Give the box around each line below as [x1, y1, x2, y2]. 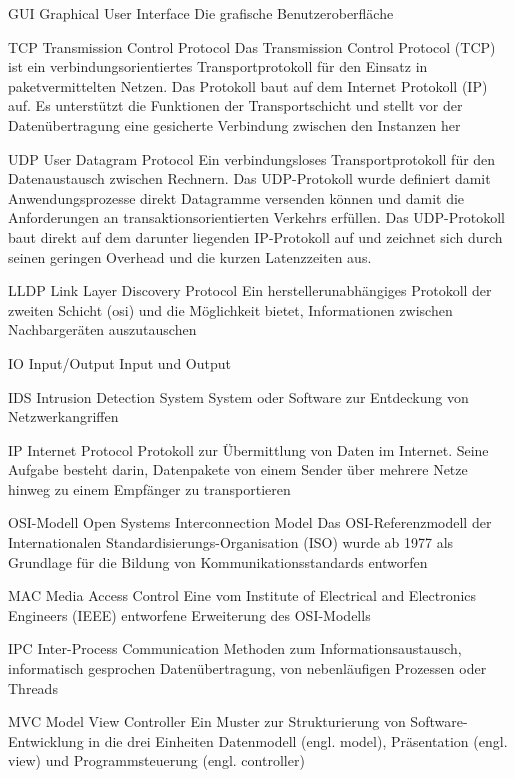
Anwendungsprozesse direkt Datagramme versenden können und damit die [8, 187, 465, 208]
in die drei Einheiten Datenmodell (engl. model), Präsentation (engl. [88, 730, 508, 751]
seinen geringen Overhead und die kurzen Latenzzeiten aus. [8, 246, 372, 267]
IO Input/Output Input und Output [8, 352, 231, 373]
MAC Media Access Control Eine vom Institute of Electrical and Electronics [8, 585, 477, 606]
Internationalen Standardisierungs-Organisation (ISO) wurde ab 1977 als [8, 532, 454, 553]
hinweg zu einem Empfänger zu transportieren [8, 478, 291, 499]
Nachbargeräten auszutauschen [8, 319, 197, 340]
